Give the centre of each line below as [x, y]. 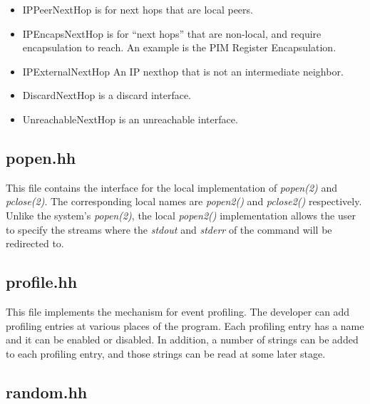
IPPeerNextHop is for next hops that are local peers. [138, 9]
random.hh [47, 392]
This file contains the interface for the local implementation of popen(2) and [172, 187]
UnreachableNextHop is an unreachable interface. [130, 119]
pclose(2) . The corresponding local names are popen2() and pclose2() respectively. [184, 201]
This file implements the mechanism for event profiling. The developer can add [178, 311]
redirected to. [35, 243]
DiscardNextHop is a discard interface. [107, 95]
